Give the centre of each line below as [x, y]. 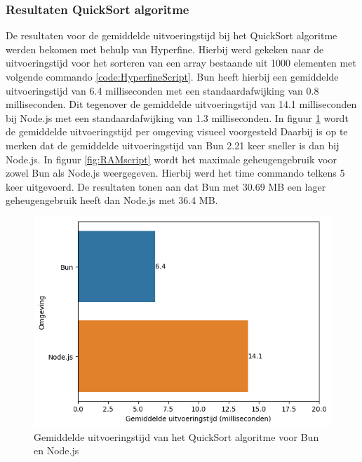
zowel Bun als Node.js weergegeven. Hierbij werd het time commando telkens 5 [175, 173]
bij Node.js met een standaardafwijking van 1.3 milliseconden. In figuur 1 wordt [177, 117]
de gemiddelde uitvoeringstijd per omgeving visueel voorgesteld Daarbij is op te [177, 131]
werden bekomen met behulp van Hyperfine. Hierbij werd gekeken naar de [165, 49]
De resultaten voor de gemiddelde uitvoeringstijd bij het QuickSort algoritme [172, 35]
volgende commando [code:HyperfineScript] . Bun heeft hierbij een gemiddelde [172, 76]
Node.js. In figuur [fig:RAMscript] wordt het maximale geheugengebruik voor [171, 159]
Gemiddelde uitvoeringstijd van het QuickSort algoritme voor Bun [176, 436]
